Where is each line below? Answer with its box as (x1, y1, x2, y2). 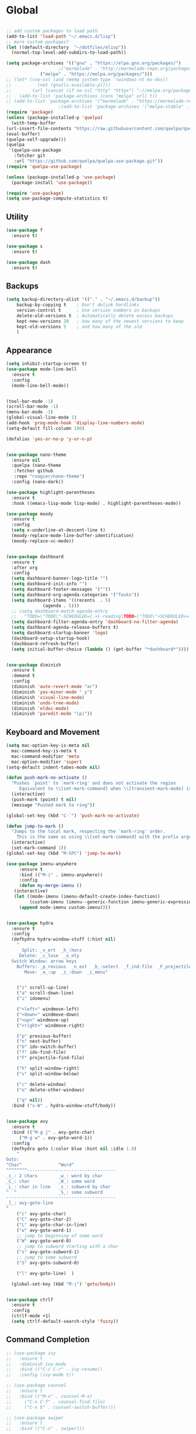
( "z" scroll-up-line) (16, 985, 69, 991)
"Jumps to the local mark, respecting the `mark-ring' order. (11, 828, 166, 834)
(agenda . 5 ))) (43, 603, 80, 608)
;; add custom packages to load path (6, 27, 98, 34)
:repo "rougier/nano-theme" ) (13, 473, 85, 480)
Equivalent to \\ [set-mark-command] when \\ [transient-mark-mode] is (19, 786, 192, 792)
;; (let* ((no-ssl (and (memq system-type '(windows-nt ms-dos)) (6, 77, 168, 82)
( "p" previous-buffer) (16, 1033, 72, 1039)
